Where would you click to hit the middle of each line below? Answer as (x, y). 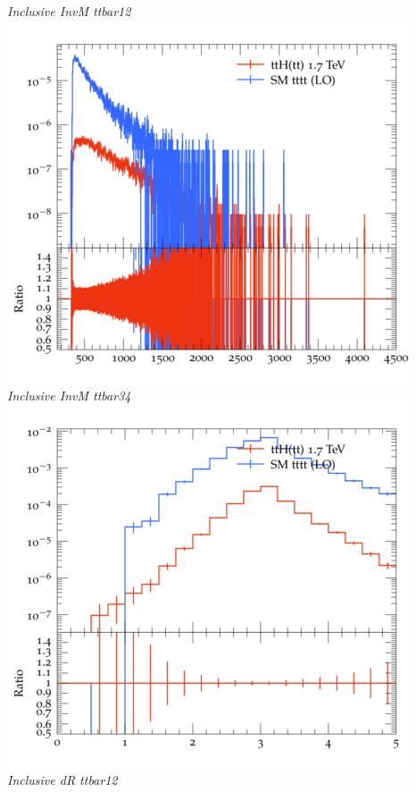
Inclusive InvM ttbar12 (69, 11)
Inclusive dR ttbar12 (62, 780)
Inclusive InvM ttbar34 (69, 396)
